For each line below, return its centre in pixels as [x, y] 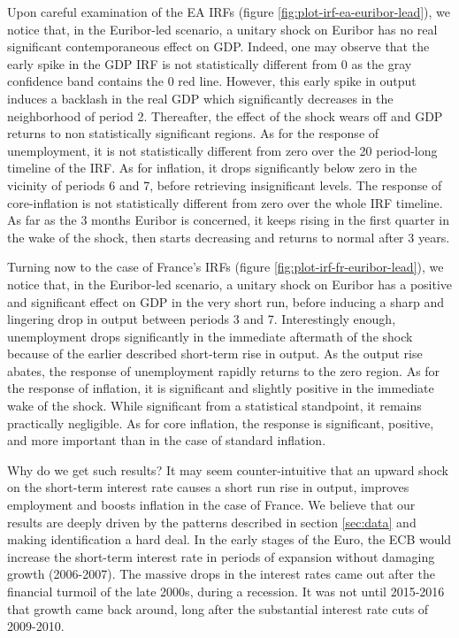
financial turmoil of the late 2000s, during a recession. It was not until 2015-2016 [226, 591]
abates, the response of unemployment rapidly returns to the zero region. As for [224, 370]
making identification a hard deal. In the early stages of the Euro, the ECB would [229, 539]
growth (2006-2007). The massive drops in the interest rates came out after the [221, 574]
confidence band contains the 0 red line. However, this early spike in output [212, 81]
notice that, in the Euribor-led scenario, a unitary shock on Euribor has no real [222, 29]
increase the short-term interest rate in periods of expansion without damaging [221, 556]
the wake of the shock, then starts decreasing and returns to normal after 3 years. [229, 237]
